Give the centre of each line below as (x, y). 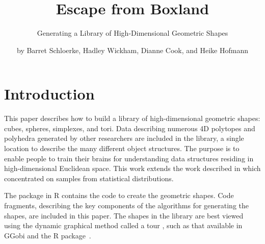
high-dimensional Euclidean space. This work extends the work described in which (132, 168)
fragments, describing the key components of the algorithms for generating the (127, 205)
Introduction (49, 94)
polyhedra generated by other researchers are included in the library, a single (124, 138)
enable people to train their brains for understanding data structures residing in (129, 158)
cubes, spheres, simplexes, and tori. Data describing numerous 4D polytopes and (130, 128)
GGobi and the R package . (48, 235)
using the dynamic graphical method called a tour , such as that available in (123, 225)
